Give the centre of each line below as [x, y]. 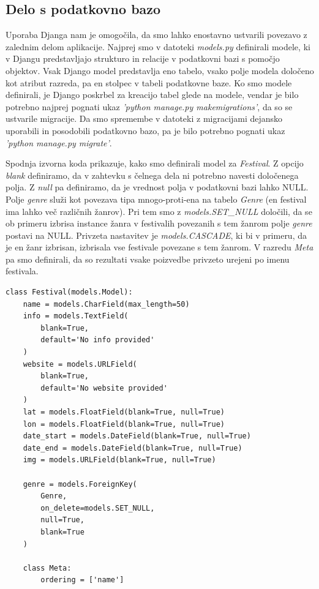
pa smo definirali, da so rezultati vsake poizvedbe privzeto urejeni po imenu [148, 259]
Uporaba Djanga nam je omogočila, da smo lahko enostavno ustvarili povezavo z [156, 35]
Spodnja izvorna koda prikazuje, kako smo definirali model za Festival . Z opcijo [155, 163]
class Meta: [47, 568]
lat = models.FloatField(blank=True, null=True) [124, 412]
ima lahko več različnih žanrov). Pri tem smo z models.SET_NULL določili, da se [159, 211]
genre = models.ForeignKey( [80, 484]
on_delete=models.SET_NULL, [98, 508]
